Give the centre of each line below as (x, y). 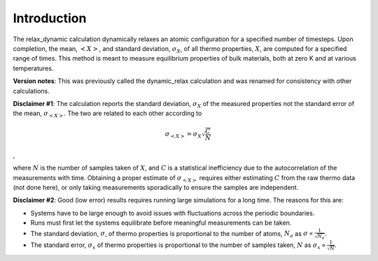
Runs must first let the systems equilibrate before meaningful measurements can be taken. (161, 223)
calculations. (31, 91)
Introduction (50, 18)
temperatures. (33, 68)
